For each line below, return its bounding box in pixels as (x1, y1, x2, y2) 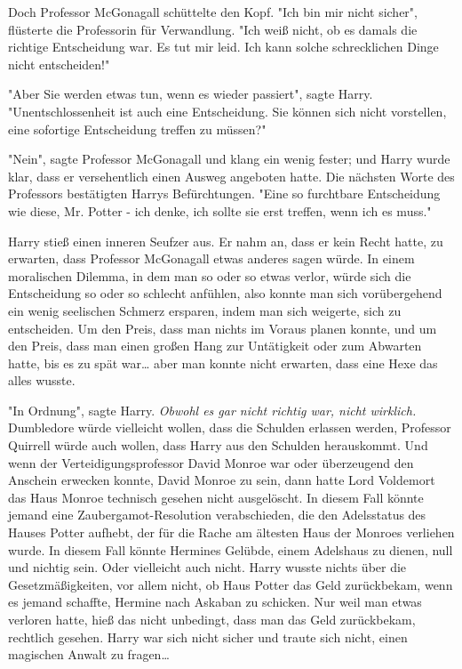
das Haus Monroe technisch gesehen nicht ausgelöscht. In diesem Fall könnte (8, 488, 424, 506)
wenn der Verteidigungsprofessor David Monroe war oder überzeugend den (8, 453, 414, 472)
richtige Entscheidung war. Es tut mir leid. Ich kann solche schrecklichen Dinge (8, 37, 439, 56)
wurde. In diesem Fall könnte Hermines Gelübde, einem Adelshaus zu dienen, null (8, 540, 453, 559)
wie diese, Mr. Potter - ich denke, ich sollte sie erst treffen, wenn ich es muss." (8, 201, 432, 220)
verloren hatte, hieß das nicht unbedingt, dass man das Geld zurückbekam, (8, 610, 416, 628)
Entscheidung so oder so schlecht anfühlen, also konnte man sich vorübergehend (8, 284, 442, 302)
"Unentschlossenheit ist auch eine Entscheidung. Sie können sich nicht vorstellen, (8, 101, 447, 120)
